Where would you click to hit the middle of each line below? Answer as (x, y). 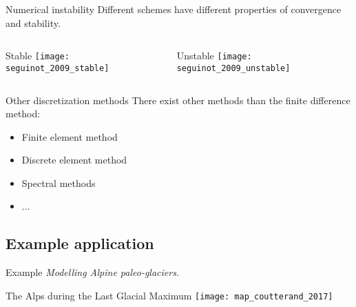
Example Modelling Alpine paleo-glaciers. (93, 272)
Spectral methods (59, 182)
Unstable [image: (214, 56)
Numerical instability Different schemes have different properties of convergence (174, 9)
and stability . (33, 22)
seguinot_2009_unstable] (233, 68)
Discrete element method (74, 160)
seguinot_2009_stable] (57, 68)
